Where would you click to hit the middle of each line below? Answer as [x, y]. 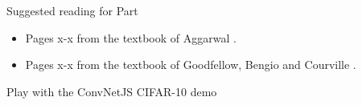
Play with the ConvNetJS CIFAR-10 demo [112, 91]
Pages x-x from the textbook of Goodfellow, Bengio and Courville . [191, 65]
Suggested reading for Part [72, 10]
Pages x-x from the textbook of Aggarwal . [131, 37]
